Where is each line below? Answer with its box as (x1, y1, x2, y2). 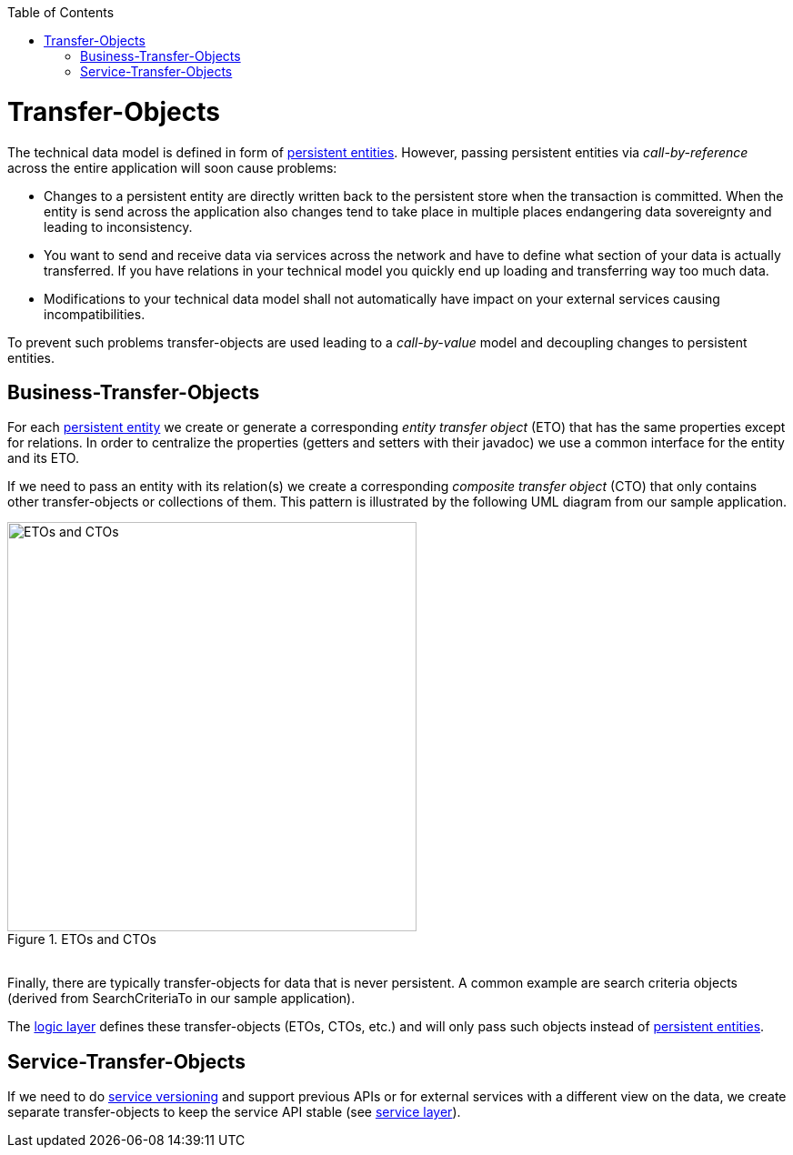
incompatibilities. (44, 306, 146, 322)
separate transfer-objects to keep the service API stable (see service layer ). (7, 1104, 461, 1120)
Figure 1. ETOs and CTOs (7, 931, 156, 948)
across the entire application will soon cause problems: (7, 159, 337, 176)
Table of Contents (7, 5, 115, 20)
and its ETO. (7, 450, 79, 467)
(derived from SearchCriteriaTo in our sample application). (7, 990, 356, 1007)
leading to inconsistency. (44, 218, 193, 235)
